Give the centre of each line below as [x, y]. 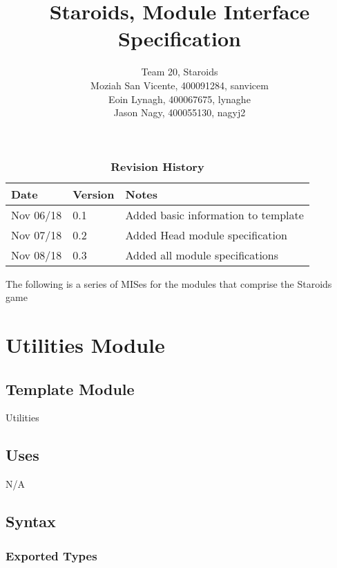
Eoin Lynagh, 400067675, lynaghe [180, 99]
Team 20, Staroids [180, 72]
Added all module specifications [202, 255]
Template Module [70, 388]
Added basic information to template [214, 214]
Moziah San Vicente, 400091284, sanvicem [180, 85]
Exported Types [51, 555]
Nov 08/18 [37, 255]
